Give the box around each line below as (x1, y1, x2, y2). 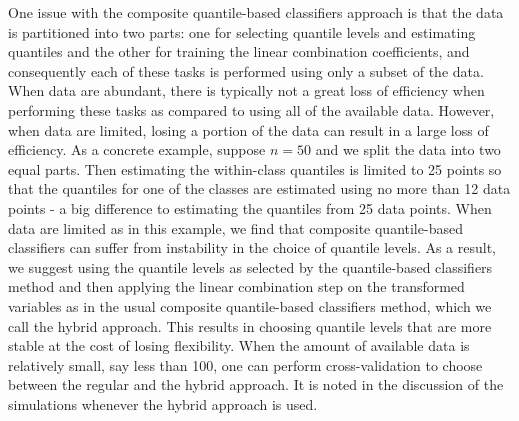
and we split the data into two (315, 139, 501, 160)
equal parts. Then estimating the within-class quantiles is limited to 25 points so (8, 158, 502, 179)
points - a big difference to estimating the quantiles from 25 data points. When (8, 197, 492, 218)
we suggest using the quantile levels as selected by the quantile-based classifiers (8, 256, 493, 277)
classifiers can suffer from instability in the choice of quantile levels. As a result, (8, 237, 497, 258)
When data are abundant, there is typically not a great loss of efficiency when (8, 80, 485, 101)
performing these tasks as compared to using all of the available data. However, (8, 99, 495, 120)
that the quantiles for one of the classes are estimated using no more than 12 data (8, 178, 511, 199)
